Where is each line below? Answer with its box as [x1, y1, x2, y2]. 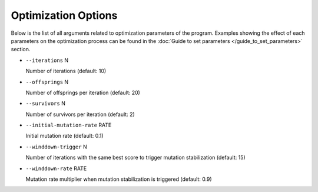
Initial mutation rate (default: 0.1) [25, 133, 104, 140]
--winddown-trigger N [25, 143, 88, 150]
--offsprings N [25, 78, 69, 85]
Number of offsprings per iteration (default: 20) [25, 89, 141, 96]
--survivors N [25, 100, 66, 107]
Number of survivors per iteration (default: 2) [25, 111, 135, 118]
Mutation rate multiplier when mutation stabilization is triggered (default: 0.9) [25, 176, 212, 183]
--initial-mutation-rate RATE [25, 121, 112, 129]
